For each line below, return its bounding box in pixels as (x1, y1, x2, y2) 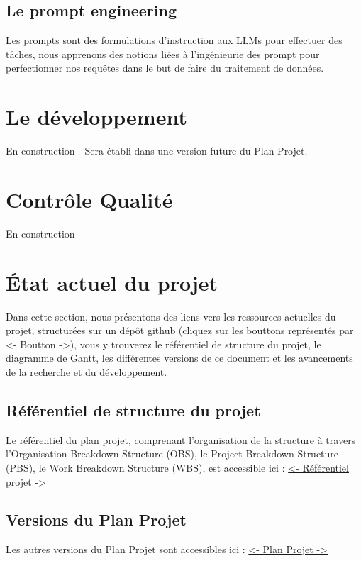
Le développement (6, 102, 187, 131)
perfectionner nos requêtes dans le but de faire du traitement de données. (6, 60, 324, 75)
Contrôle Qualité (6, 184, 173, 213)
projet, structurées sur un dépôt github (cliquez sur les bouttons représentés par (6, 323, 354, 338)
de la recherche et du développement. (6, 364, 167, 379)
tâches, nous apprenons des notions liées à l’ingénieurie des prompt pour (6, 46, 320, 61)
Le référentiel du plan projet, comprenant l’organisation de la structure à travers (6, 432, 356, 447)
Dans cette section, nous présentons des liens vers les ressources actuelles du (6, 309, 336, 323)
